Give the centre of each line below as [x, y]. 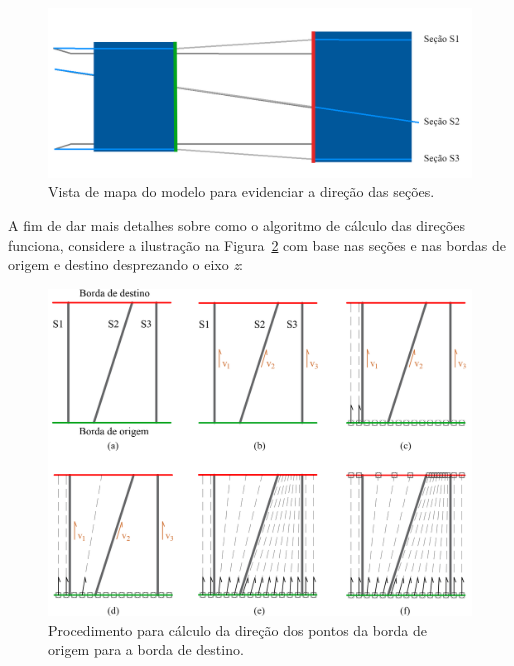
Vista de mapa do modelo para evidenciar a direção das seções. [241, 191]
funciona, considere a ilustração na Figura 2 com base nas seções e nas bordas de [257, 244]
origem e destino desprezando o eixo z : [126, 264]
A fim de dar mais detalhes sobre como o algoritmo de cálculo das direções [237, 224]
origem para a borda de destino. [146, 649]
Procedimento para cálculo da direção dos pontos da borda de [237, 629]
